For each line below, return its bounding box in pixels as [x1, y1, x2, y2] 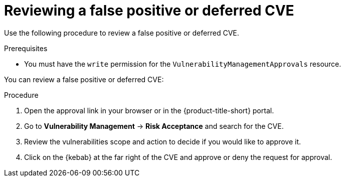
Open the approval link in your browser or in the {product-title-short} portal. [24, 106, 274, 115]
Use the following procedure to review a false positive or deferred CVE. [4, 28, 239, 37]
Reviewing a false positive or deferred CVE [4, 2, 294, 19]
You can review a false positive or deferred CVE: [4, 75, 164, 84]
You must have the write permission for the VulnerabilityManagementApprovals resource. [24, 59, 341, 68]
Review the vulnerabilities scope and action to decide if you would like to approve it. [24, 137, 301, 146]
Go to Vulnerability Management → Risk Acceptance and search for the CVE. [24, 121, 284, 130]
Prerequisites [4, 44, 48, 53]
